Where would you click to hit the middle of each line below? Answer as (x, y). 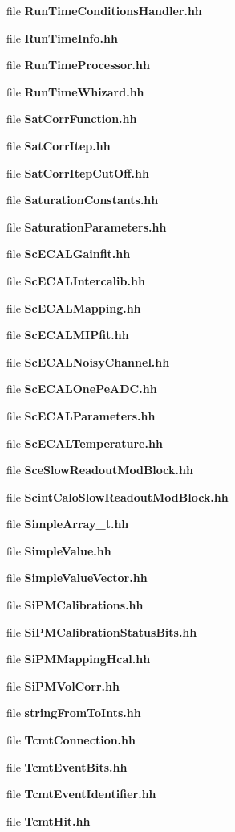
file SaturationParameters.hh (87, 226)
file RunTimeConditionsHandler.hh (104, 10)
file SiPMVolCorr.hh (63, 685)
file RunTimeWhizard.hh (75, 91)
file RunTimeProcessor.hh (78, 65)
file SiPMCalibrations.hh (75, 605)
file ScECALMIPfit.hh (68, 335)
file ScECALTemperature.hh (85, 443)
